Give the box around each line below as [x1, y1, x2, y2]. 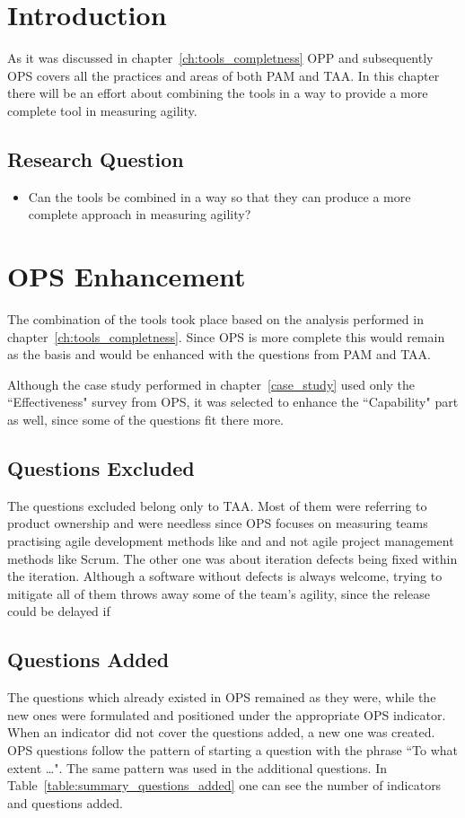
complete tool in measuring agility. [7, 101, 197, 119]
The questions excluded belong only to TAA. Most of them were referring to [7, 496, 427, 515]
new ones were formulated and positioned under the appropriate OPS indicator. [7, 705, 446, 724]
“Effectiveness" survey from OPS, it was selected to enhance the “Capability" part [7, 392, 459, 411]
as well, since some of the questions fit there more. [7, 409, 285, 428]
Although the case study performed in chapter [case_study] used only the [7, 374, 415, 393]
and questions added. [7, 793, 123, 812]
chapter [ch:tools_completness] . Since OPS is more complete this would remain [7, 327, 445, 346]
